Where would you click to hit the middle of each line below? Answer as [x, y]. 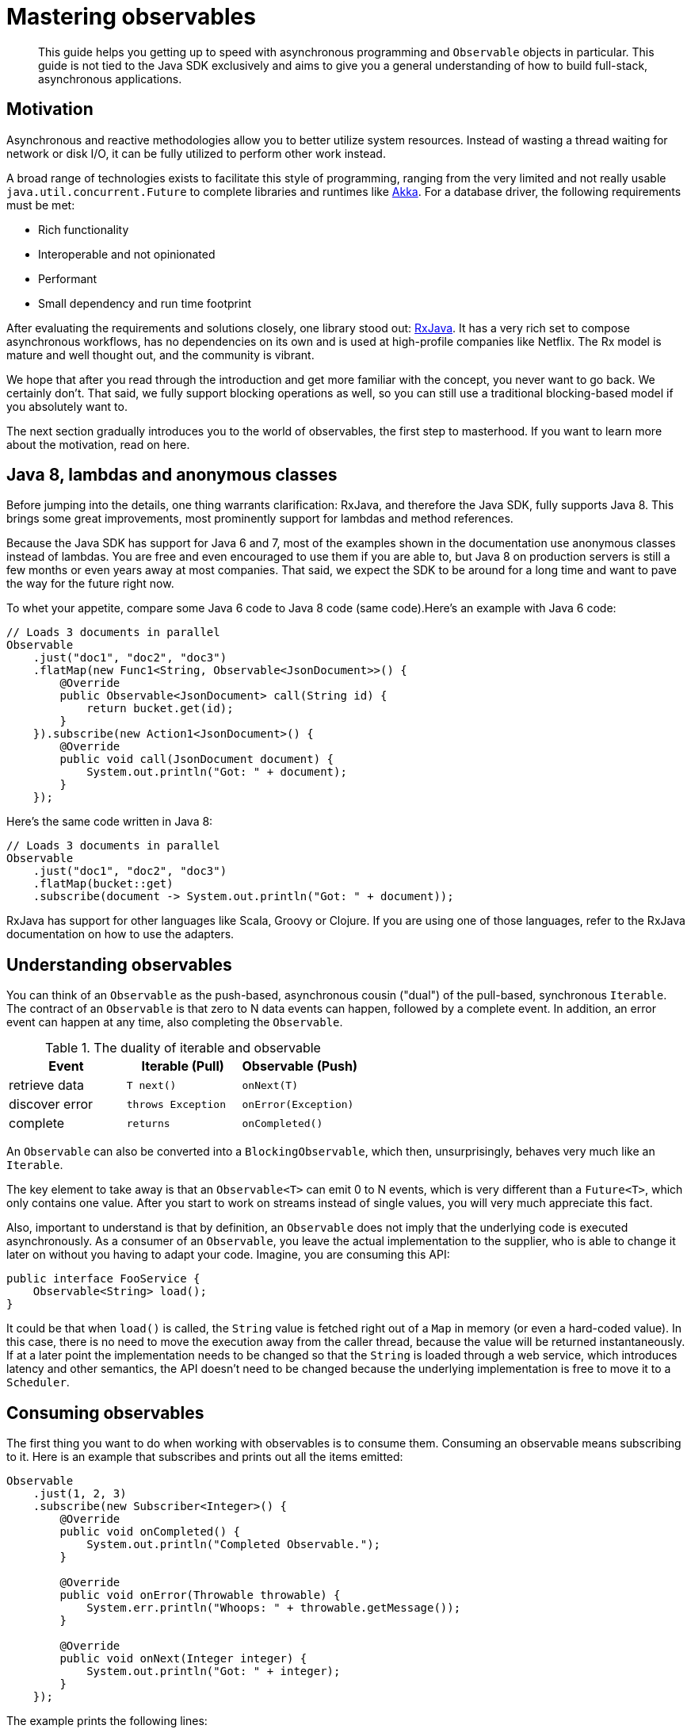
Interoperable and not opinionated [127, 254]
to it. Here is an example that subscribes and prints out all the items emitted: [205, 1457]
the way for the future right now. [90, 584]
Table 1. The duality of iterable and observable [183, 1048]
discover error [51, 1104]
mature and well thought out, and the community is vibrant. [160, 355]
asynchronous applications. [110, 79]
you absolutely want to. [67, 406]
